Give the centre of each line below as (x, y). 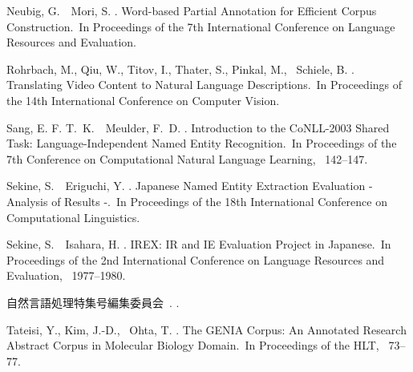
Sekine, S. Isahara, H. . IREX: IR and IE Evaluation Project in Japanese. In (199, 244)
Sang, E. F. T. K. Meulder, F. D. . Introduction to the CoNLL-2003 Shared (198, 127)
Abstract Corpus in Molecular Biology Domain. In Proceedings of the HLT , (193, 345)
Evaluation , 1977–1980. (66, 275)
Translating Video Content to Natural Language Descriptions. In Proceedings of (204, 85)
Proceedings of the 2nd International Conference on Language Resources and (196, 259)
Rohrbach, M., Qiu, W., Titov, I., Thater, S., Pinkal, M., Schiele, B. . (180, 69)
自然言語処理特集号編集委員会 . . (93, 302)
